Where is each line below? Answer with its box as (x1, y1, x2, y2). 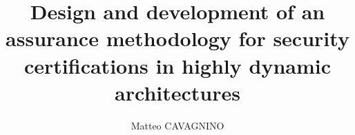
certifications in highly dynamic (23, 51, 332, 79)
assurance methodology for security (6, 24, 349, 52)
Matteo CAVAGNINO (131, 118, 224, 132)
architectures (115, 78, 240, 106)
